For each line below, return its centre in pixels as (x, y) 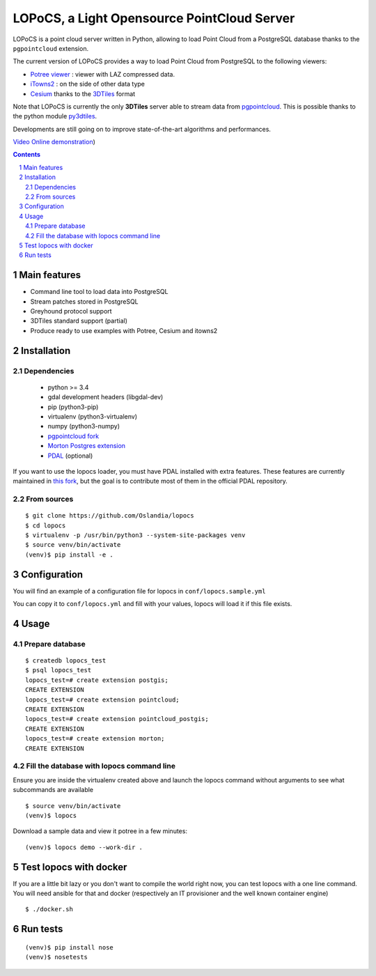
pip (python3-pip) (73, 407)
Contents (27, 155)
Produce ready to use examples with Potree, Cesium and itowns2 (124, 330)
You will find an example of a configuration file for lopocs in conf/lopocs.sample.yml (139, 591)
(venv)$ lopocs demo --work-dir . (84, 847)
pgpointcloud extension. (51, 48)
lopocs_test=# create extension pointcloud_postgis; (117, 719)
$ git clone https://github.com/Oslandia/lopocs (110, 516)
